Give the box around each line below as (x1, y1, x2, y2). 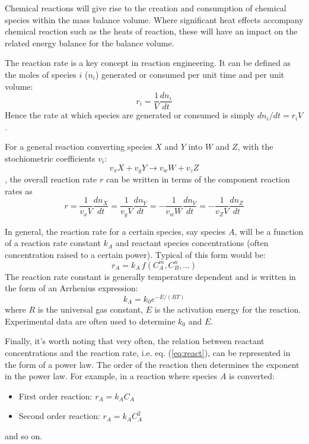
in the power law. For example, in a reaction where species (5, 370, 218, 382)
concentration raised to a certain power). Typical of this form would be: (5, 248, 266, 260)
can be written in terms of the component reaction (106, 173, 290, 185)
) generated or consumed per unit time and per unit (95, 68, 285, 80)
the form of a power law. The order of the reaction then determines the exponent (5, 358, 300, 370)
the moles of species (5, 68, 77, 80)
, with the (237, 140, 273, 153)
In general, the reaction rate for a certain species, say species (5, 225, 226, 237)
